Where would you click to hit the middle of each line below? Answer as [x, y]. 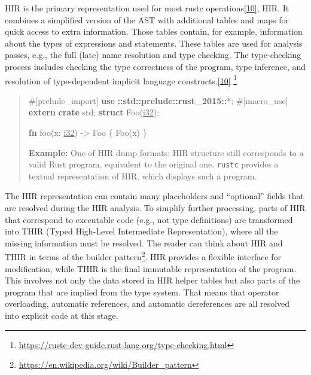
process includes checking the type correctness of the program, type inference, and [155, 66]
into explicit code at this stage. [62, 315]
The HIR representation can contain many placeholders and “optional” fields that [154, 196]
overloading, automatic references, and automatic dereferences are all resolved [147, 304]
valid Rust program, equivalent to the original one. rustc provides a [153, 164]
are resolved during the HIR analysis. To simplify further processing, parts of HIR [155, 208]
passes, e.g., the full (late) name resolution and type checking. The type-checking [153, 55]
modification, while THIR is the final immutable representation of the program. [151, 268]
